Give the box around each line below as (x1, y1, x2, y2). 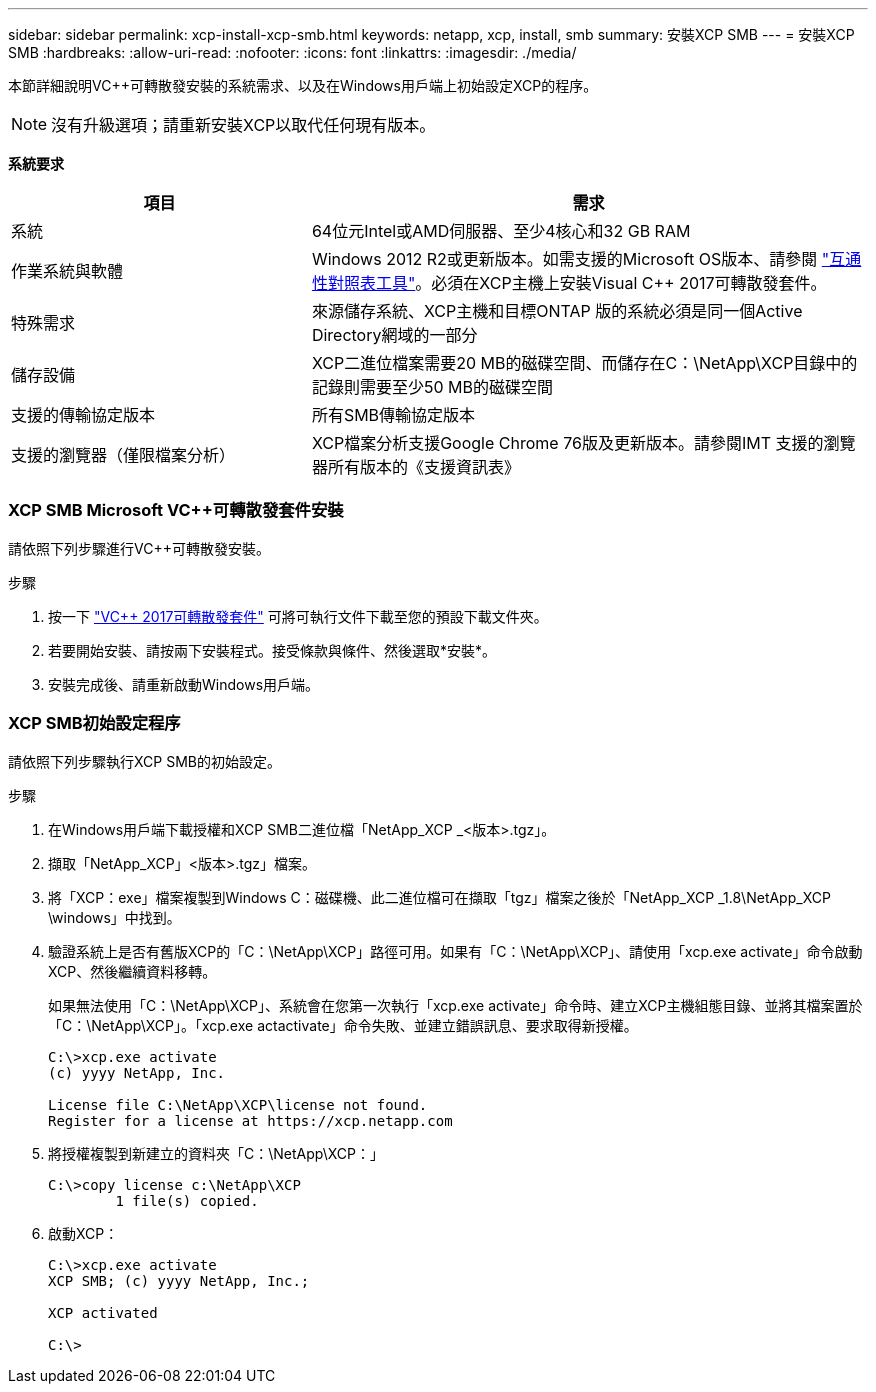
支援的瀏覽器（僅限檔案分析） (11, 445, 236, 465)
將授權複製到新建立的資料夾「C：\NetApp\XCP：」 (48, 1144, 384, 1162)
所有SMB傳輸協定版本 (311, 405, 476, 425)
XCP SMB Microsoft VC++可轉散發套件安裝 (8, 500, 344, 521)
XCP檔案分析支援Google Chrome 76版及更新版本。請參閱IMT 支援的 (311, 433, 824, 453)
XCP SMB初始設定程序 (8, 713, 181, 734)
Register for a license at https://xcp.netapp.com (48, 1112, 453, 1129)
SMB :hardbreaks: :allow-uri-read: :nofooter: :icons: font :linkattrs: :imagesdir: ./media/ (8, 44, 577, 61)
